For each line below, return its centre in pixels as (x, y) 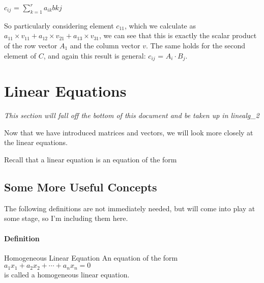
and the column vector (105, 45)
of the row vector (31, 45)
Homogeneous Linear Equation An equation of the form (91, 257)
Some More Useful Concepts (81, 187)
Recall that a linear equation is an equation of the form (91, 159)
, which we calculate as (160, 25)
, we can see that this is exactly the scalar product (178, 35)
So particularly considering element (59, 25)
